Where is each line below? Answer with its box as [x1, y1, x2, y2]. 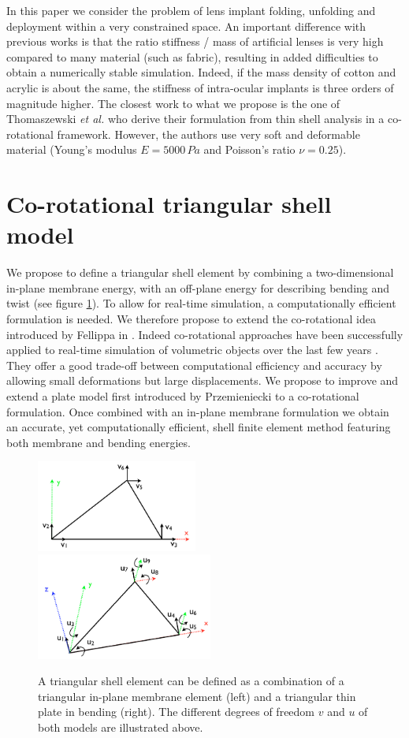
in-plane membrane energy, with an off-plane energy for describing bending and [6, 279, 390, 296]
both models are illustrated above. [38, 719, 203, 735]
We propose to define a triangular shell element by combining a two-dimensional [6, 264, 394, 281]
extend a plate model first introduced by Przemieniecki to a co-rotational [6, 388, 359, 404]
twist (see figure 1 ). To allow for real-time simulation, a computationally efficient [6, 295, 396, 311]
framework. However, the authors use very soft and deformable [57, 125, 360, 142]
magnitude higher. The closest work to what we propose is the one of [6, 95, 340, 111]
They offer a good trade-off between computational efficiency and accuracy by [6, 356, 382, 373]
